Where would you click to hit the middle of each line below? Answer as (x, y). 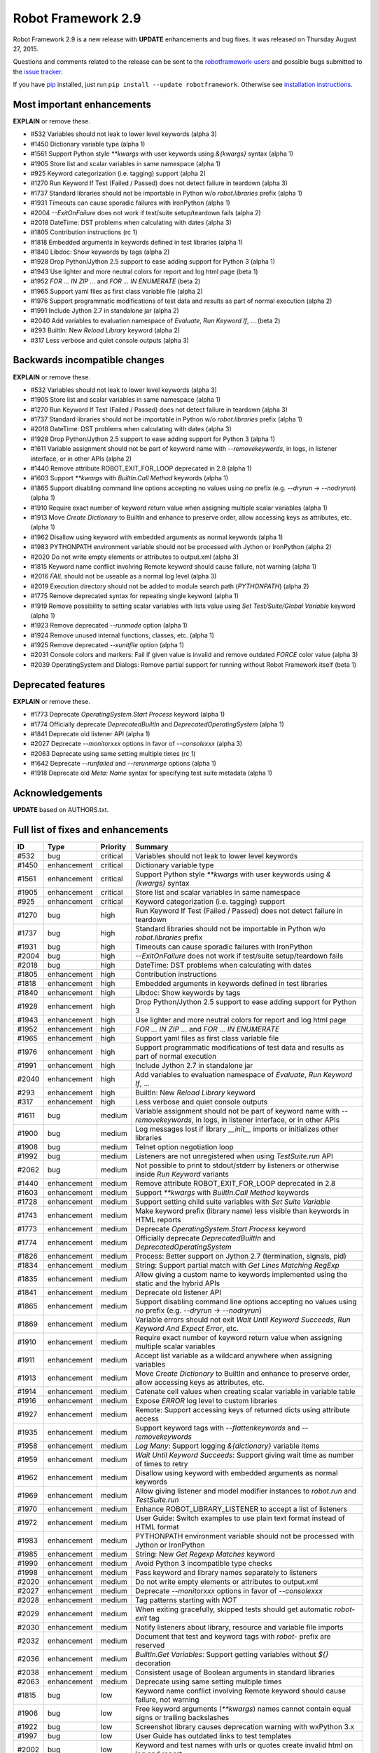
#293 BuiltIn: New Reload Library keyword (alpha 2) (105, 330)
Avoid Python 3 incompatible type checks (204, 1564)
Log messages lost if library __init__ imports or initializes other (237, 1129)
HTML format (157, 1527)
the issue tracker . (38, 72)
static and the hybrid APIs (178, 1283)
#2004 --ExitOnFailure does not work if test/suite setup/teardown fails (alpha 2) (146, 212)
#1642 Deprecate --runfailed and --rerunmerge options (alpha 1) (124, 764)
